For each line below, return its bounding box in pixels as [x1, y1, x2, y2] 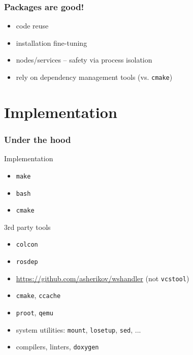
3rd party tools [4, 221, 51, 232]
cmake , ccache [16, 290, 61, 301]
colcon [16, 241, 38, 249]
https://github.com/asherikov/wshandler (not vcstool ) [16, 273, 189, 283]
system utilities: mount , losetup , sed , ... [16, 324, 141, 335]
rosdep [16, 258, 38, 266]
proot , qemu [16, 307, 53, 318]
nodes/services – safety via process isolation [16, 54, 152, 65]
